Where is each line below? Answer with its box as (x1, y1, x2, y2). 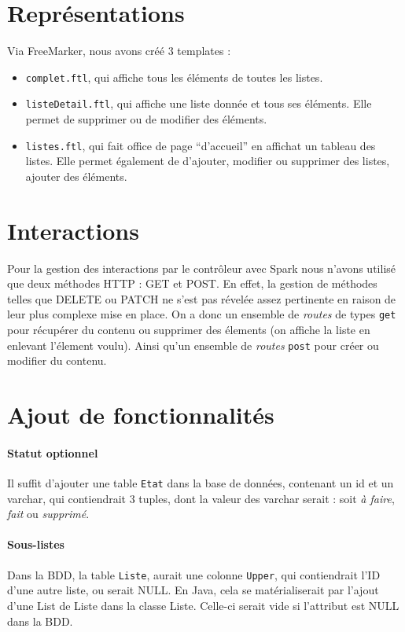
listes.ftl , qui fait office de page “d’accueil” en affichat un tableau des (25, 137, 376, 153)
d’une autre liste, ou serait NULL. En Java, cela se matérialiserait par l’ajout (7, 582, 379, 598)
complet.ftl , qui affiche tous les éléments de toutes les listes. (25, 68, 323, 85)
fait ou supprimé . (7, 505, 90, 522)
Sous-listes (7, 536, 64, 553)
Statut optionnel (7, 444, 98, 461)
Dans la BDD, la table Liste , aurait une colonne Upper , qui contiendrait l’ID (7, 566, 381, 582)
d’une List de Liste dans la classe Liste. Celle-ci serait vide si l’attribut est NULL (7, 597, 399, 613)
